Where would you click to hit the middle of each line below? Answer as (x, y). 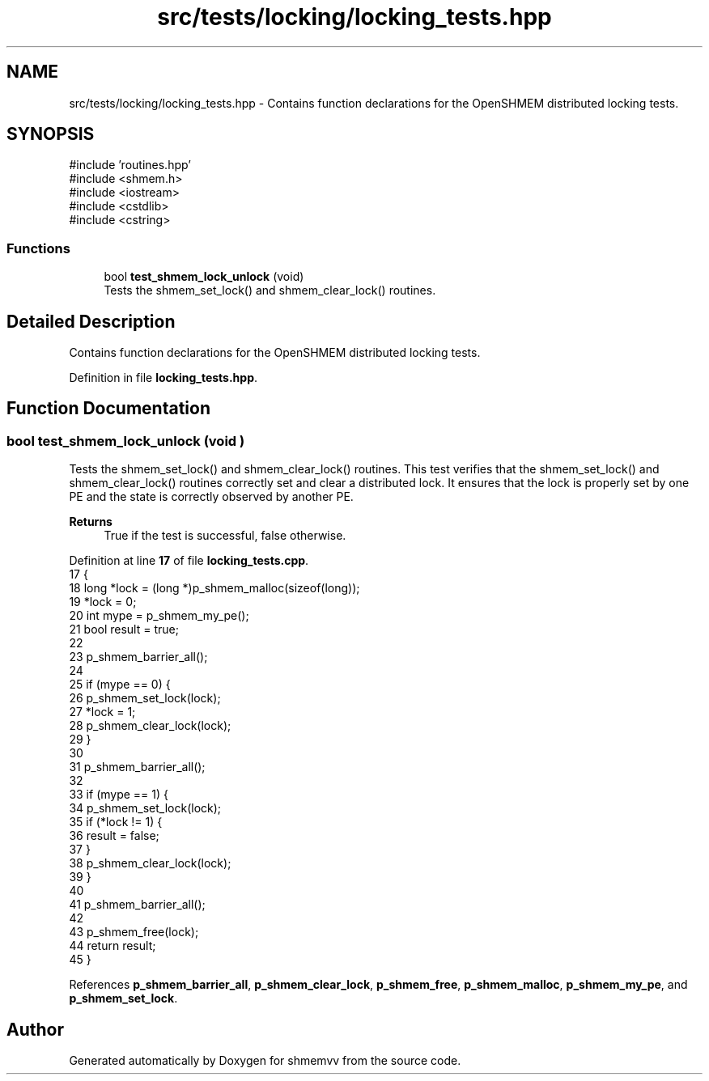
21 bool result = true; (124, 630)
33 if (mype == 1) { (119, 795)
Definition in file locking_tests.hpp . (163, 378)
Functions (38, 248)
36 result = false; (114, 836)
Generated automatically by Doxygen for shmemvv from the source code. (265, 1061)
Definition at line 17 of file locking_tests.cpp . (189, 561)
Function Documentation (108, 409)
